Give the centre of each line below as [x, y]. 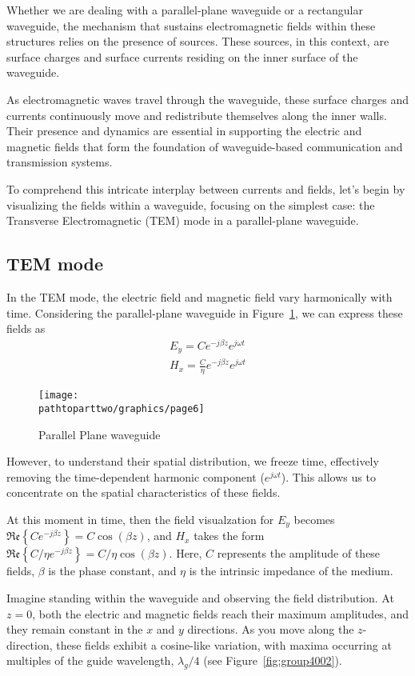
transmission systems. [60, 162]
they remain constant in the [75, 629]
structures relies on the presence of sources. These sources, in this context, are [198, 41]
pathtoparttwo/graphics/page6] [122, 408]
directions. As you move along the [271, 629]
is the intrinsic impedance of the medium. [291, 571]
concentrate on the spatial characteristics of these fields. [144, 492]
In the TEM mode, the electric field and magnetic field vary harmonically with [200, 296]
